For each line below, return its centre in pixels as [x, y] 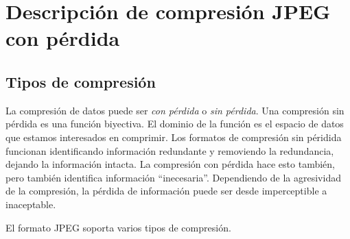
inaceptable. [31, 204]
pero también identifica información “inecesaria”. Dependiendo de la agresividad [173, 177]
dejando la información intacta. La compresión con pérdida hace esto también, [170, 164]
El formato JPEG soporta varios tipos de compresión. [118, 227]
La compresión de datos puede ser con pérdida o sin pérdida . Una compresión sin [175, 110]
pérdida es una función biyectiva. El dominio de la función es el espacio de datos [175, 124]
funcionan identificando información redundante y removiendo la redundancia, [170, 150]
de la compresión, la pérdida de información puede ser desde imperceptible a [166, 191]
